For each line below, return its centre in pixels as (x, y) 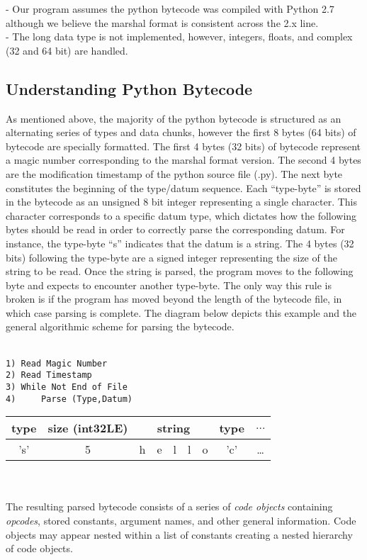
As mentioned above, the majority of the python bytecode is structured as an (174, 118)
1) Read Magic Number (57, 363)
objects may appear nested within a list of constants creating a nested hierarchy (179, 534)
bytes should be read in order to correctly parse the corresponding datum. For (175, 229)
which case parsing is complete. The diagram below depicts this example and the (181, 312)
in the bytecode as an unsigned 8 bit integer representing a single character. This (182, 202)
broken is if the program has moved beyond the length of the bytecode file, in (174, 299)
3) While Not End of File (67, 387)
